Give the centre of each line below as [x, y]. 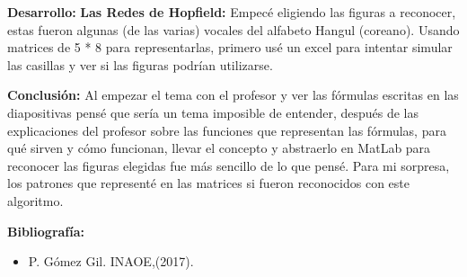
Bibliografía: [46, 231]
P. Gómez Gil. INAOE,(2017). [111, 261]
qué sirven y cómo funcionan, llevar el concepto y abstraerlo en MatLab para [219, 148]
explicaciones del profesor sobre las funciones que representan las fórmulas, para [227, 130]
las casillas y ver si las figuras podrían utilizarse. [140, 64]
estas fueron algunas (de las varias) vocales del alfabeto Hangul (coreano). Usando [233, 29]
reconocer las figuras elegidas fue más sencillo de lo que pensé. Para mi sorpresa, [229, 165]
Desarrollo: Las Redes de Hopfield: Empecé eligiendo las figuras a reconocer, [232, 12]
